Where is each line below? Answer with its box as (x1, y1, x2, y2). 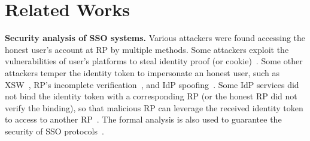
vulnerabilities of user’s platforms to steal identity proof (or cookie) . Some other (5, 55, 303, 67)
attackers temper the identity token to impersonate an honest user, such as (5, 66, 280, 79)
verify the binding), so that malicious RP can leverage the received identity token (5, 101, 303, 114)
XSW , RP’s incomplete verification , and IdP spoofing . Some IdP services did (5, 78, 299, 90)
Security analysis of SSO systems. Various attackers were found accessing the (5, 32, 306, 44)
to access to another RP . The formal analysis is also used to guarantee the (5, 113, 282, 126)
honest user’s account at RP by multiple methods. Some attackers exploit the (5, 43, 289, 55)
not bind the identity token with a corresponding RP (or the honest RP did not (5, 90, 297, 102)
